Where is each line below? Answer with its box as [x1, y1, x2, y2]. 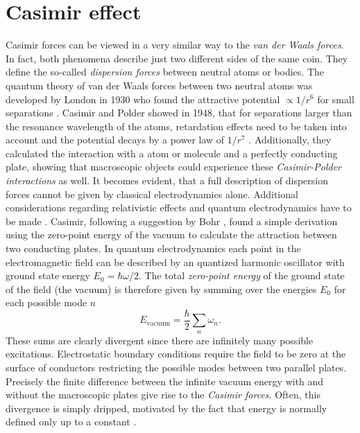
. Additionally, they [248, 132, 332, 147]
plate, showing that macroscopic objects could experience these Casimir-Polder [6, 159, 342, 174]
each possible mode [6, 295, 87, 310]
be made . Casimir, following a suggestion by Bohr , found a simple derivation [6, 213, 338, 228]
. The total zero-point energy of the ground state [139, 268, 345, 283]
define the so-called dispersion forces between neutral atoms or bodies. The [6, 64, 325, 79]
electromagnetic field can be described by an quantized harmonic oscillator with [6, 254, 345, 269]
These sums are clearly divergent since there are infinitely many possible [6, 333, 314, 347]
